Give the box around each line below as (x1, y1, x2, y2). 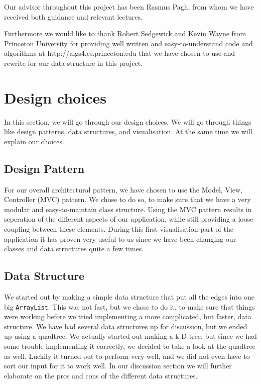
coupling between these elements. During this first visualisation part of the (4, 224, 233, 234)
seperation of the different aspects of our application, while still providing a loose (4, 214, 253, 224)
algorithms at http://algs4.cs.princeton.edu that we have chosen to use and (4, 48, 235, 58)
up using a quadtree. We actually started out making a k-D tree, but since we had (4, 331, 257, 341)
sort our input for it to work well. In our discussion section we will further (4, 360, 232, 371)
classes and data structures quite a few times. (4, 243, 144, 254)
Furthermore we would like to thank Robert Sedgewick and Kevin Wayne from (4, 28, 246, 39)
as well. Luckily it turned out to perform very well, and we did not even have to (4, 350, 250, 361)
